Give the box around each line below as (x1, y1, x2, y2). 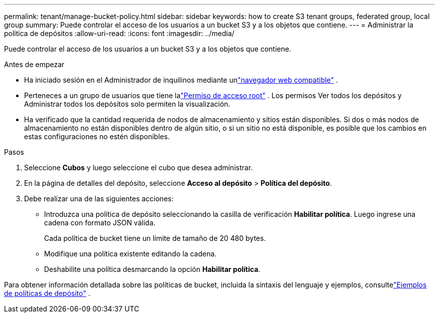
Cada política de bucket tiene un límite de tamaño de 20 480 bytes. (44, 234, 266, 242)
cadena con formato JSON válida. (44, 218, 156, 227)
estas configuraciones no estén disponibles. (24, 132, 170, 141)
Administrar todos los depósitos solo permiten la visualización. (24, 100, 231, 108)
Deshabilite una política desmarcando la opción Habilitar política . (44, 265, 261, 273)
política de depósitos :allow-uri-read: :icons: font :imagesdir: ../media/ (4, 29, 235, 38)
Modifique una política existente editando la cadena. (44, 249, 217, 258)
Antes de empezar (4, 60, 65, 69)
